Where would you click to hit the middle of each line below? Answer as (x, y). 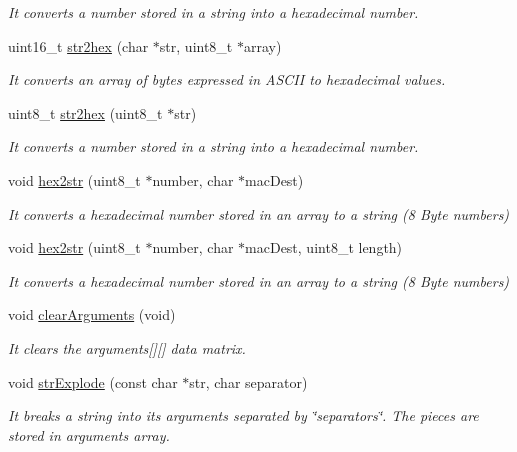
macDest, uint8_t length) (324, 247)
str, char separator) (248, 381)
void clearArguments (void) (92, 314)
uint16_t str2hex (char (78, 45)
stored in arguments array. (89, 434)
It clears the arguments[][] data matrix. (127, 347)
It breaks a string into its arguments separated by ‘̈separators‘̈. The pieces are (243, 415)
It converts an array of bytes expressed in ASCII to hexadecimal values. (227, 79)
